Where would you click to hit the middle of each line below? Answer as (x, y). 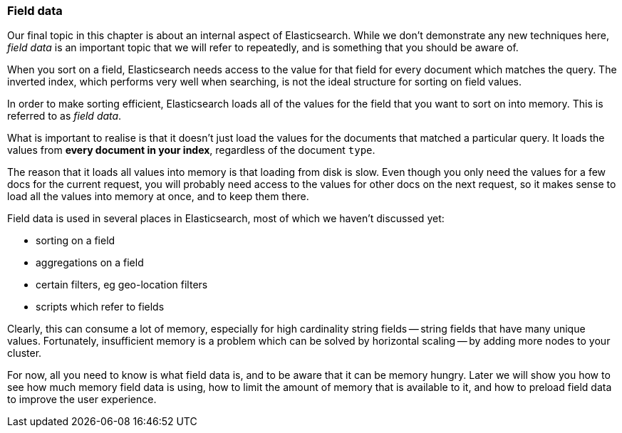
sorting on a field (76, 241)
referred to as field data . (64, 116)
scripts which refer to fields (100, 307)
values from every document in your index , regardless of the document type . (191, 150)
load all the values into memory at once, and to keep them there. (158, 197)
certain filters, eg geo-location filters (122, 285)
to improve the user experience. (82, 400)
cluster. (25, 353)
